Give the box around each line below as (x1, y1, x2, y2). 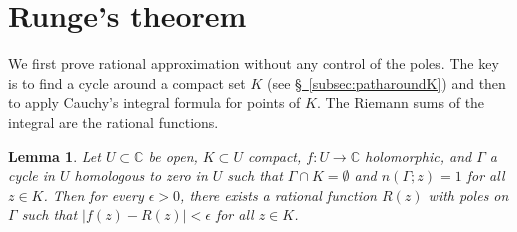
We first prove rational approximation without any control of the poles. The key (8, 53, 499, 74)
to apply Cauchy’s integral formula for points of (8, 92, 301, 113)
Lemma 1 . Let (8, 145, 101, 166)
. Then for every (43, 184, 144, 205)
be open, (148, 145, 198, 166)
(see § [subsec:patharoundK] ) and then (266, 72, 506, 93)
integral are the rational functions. (8, 111, 219, 132)
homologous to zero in (74, 165, 208, 186)
